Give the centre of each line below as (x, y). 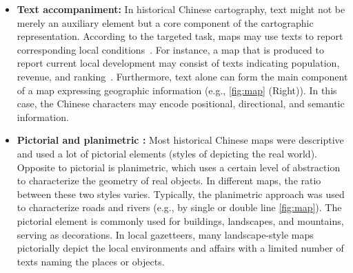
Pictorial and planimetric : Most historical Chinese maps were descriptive (180, 140)
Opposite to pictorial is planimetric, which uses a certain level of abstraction (179, 167)
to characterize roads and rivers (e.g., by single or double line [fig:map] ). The (179, 207)
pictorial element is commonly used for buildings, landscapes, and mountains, (180, 220)
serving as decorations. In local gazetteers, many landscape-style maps (165, 234)
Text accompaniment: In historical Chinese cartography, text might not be (181, 9)
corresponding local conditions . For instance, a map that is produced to (170, 49)
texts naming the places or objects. (91, 261)
